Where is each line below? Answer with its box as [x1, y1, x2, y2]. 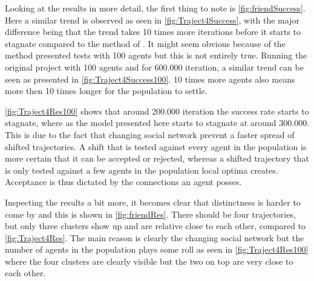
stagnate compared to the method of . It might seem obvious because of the [5, 37, 286, 49]
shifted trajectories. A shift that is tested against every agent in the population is [5, 140, 307, 153]
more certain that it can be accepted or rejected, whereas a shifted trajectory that [5, 152, 309, 165]
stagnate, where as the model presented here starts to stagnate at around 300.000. [5, 116, 310, 129]
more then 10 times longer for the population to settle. [5, 84, 208, 97]
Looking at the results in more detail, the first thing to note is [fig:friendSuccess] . [5, 2, 306, 14]
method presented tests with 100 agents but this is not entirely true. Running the [5, 49, 307, 62]
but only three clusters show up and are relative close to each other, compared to [5, 219, 306, 232]
